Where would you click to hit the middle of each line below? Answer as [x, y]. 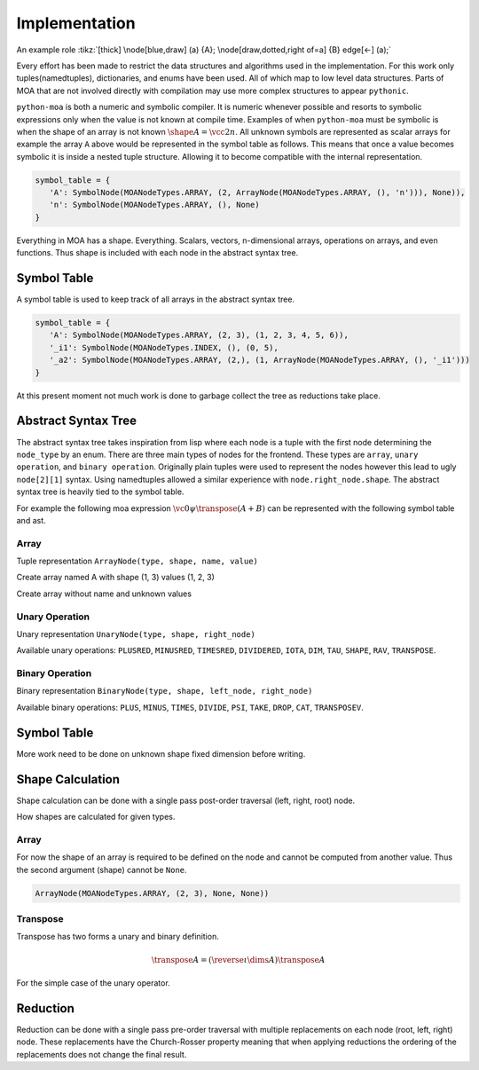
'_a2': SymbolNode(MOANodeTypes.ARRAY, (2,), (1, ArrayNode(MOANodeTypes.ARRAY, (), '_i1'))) [259, 360]
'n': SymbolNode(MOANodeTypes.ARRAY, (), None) [155, 205]
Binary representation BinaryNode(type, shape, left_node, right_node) [165, 691]
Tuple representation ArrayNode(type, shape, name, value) [137, 561]
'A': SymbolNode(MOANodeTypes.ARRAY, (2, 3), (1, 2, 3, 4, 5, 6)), [199, 335]
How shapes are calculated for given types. [96, 817]
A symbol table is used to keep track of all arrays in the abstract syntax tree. [156, 299]
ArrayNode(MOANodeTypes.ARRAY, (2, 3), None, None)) [152, 893]
